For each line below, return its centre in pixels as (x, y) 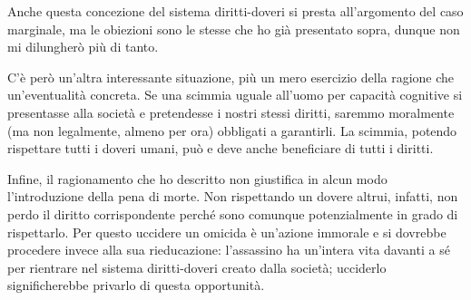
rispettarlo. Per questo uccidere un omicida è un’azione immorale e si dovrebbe (227, 232)
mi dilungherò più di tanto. (83, 47)
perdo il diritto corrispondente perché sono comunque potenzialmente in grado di (233, 213)
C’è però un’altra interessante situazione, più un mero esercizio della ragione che (231, 77)
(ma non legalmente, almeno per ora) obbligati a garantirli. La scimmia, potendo (232, 130)
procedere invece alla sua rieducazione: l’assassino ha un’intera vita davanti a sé (229, 250)
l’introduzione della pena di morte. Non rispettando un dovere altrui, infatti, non (233, 196)
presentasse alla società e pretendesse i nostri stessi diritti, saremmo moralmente (231, 112)
